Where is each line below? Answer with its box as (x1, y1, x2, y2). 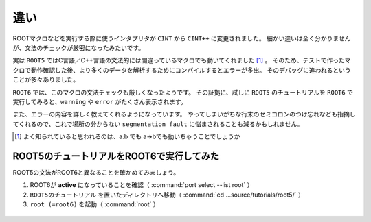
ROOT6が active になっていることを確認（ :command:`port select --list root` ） (30, 181, 254, 189)
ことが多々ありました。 (12, 75, 79, 84)
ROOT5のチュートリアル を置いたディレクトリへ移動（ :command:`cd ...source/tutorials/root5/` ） (30, 190, 305, 199)
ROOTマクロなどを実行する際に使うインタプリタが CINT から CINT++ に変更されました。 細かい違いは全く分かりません (12, 34, 351, 42)
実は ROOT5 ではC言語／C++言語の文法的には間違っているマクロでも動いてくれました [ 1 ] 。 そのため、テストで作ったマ (12, 56, 351, 64)
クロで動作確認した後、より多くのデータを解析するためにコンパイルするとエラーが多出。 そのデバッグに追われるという (12, 66, 351, 74)
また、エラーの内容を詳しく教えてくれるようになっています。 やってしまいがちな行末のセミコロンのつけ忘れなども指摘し (12, 110, 357, 119)
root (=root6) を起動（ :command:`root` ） (30, 200, 159, 208)
